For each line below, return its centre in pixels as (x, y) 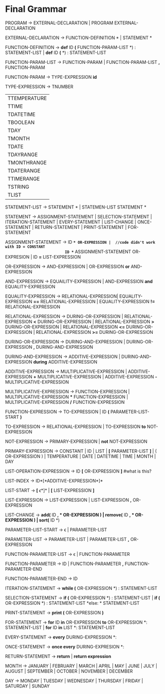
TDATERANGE (24, 170)
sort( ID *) (49, 520)
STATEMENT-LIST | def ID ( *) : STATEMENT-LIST (56, 53)
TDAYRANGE (23, 155)
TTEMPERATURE (27, 98)
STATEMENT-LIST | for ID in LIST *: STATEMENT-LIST (60, 627)
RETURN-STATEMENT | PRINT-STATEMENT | (81, 227)
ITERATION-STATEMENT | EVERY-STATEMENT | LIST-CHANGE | (71, 222)
